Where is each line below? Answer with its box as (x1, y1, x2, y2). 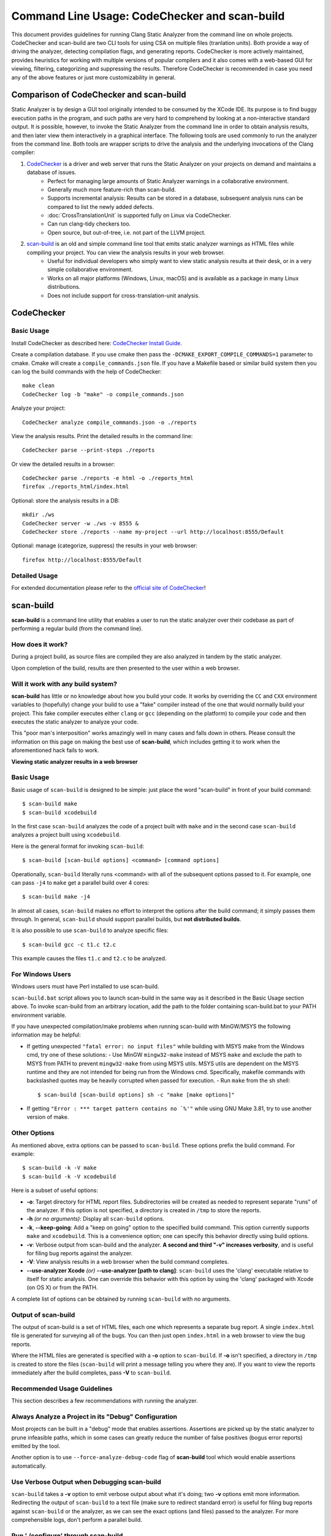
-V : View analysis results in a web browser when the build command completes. (26, 1258, 229, 1266)
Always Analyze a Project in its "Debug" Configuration (11, 1412, 178, 1420)
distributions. (47, 283, 81, 291)
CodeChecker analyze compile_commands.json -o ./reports (22, 418, 197, 426)
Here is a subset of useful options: (11, 1186, 98, 1194)
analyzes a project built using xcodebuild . (11, 831, 121, 839)
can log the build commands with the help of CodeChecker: (11, 367, 162, 375)
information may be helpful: (11, 1031, 81, 1038)
